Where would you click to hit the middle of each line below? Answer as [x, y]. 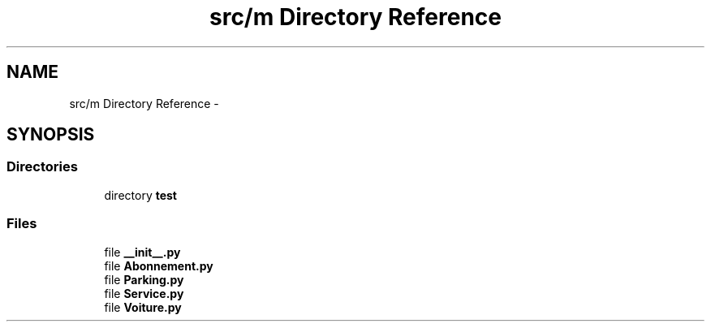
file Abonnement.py [159, 265]
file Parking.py [144, 279]
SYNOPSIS [51, 135]
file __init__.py [142, 252]
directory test [140, 195]
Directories [42, 167]
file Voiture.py [143, 307]
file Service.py [144, 293]
